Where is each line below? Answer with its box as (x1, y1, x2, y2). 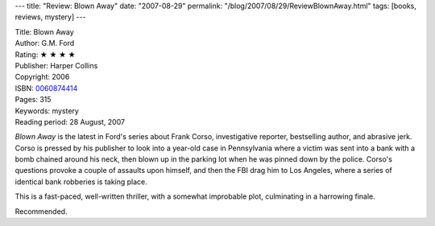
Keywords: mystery (14, 105, 80, 116)
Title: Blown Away (14, 27, 74, 36)
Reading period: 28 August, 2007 (14, 117, 125, 126)
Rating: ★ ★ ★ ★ (14, 49, 76, 60)
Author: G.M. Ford (14, 39, 75, 48)
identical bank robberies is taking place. (14, 177, 148, 187)
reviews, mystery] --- (14, 12, 86, 22)
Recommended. (14, 206, 68, 216)
